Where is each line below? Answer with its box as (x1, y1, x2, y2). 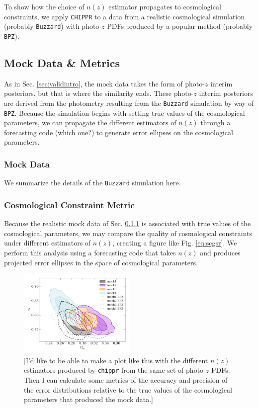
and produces (200, 247, 241, 257)
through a (200, 117, 231, 128)
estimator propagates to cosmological (108, 1, 221, 11)
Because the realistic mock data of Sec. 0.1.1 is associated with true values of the (4, 218, 251, 229)
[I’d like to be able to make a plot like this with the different (24, 355, 208, 365)
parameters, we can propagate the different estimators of (4, 117, 176, 128)
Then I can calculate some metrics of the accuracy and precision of (24, 374, 228, 385)
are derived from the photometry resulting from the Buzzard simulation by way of (4, 97, 254, 108)
